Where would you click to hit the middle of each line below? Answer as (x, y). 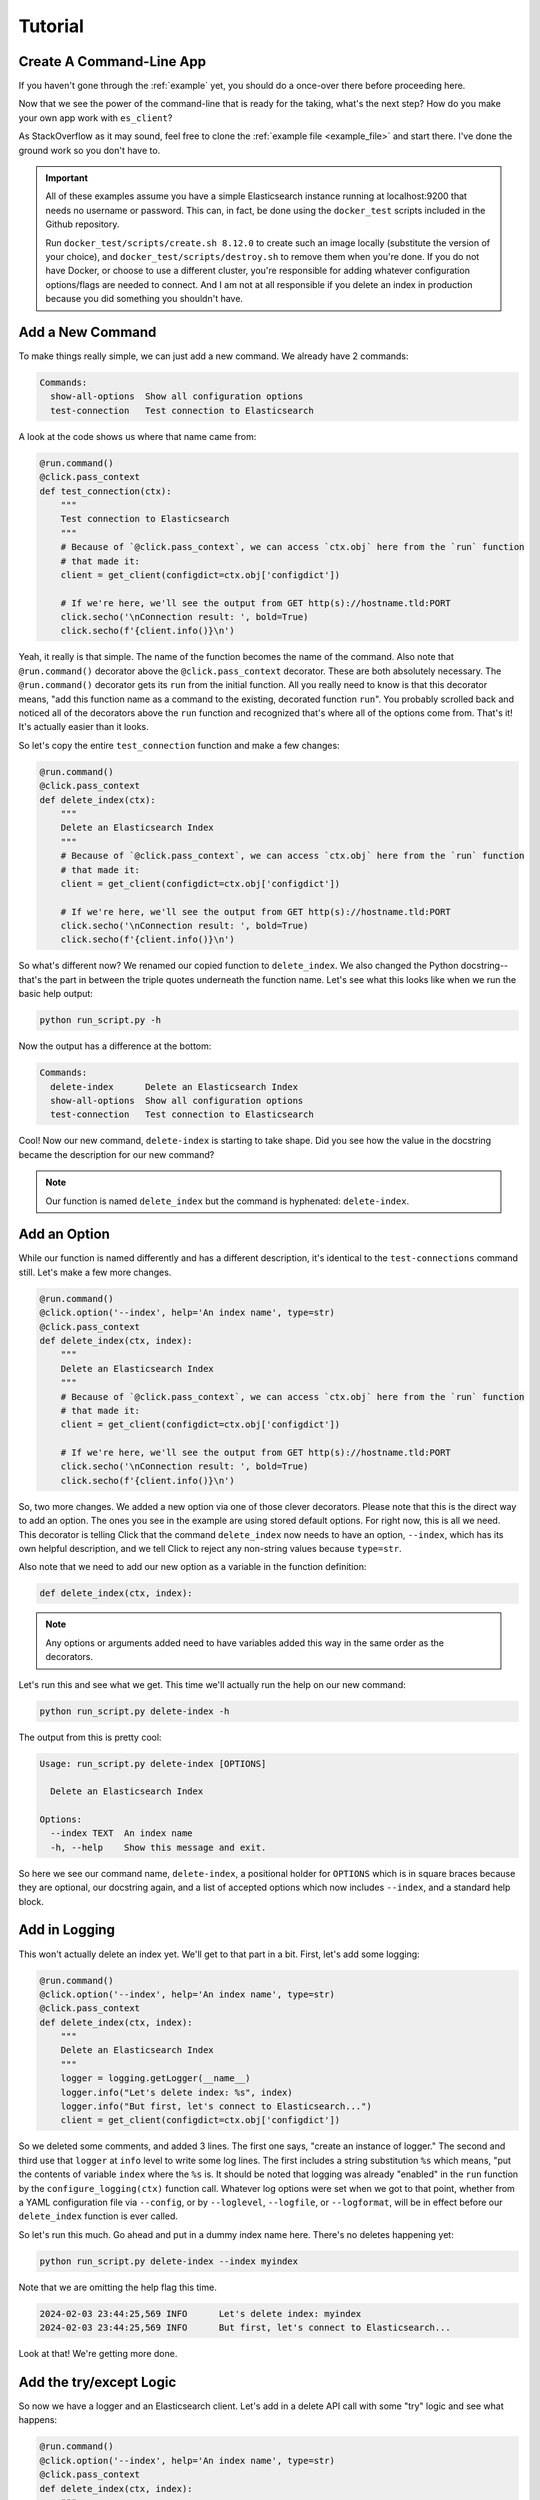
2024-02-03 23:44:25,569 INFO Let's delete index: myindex (200, 2313)
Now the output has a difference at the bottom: (115, 1046)
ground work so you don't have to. (89, 150)
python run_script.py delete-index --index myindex (169, 2261)
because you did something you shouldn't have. (144, 299)
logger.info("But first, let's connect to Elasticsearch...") (216, 2106)
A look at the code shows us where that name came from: (137, 436)
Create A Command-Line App (112, 61)
